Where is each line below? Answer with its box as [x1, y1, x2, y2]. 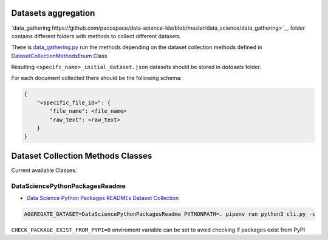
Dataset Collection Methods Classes [11, 150, 152, 161]
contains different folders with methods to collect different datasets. [11, 32, 182, 39]
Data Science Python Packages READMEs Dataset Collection [26, 195, 179, 202]
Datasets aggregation [11, 8, 95, 18]
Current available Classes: [11, 167, 77, 174]
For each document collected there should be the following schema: [11, 75, 182, 82]
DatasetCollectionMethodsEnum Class [11, 52, 108, 59]
